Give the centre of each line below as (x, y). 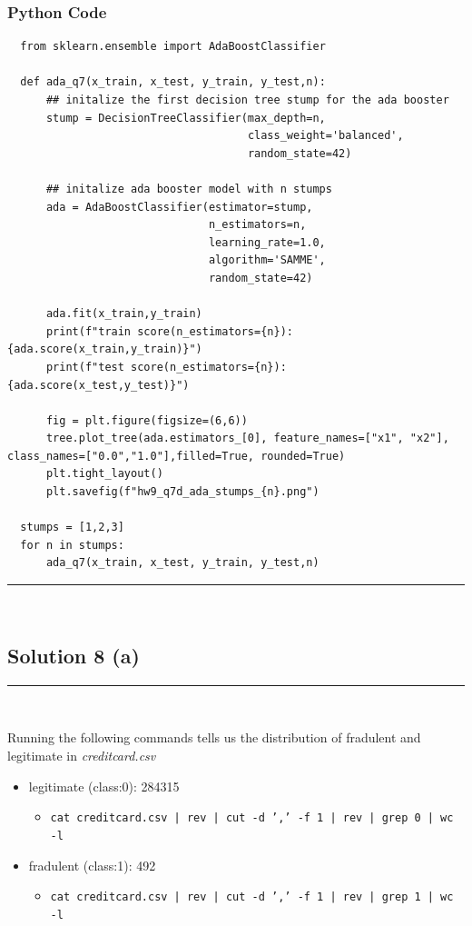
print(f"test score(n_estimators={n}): (166, 367)
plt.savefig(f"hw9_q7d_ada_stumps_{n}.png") (182, 492)
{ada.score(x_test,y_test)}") (98, 385)
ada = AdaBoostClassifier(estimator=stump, (179, 207)
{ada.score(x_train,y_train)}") (105, 349)
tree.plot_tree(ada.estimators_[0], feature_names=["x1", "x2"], (247, 438)
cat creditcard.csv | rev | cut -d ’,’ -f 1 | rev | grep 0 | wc (252, 818)
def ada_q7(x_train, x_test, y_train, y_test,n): (173, 82)
